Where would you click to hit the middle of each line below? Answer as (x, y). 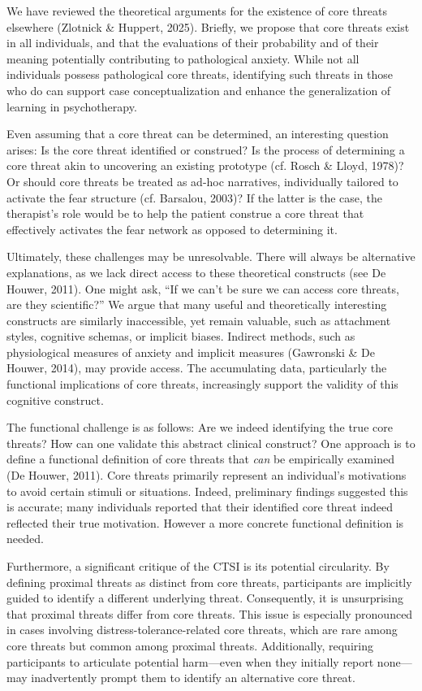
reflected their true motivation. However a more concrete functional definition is (205, 522)
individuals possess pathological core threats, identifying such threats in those (200, 74)
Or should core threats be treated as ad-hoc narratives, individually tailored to (202, 181)
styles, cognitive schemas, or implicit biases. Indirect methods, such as (181, 336)
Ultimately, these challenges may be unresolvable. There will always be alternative (211, 256)
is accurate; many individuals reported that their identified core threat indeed (200, 507)
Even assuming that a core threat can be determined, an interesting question (198, 134)
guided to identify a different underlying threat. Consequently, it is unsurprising (205, 598)
